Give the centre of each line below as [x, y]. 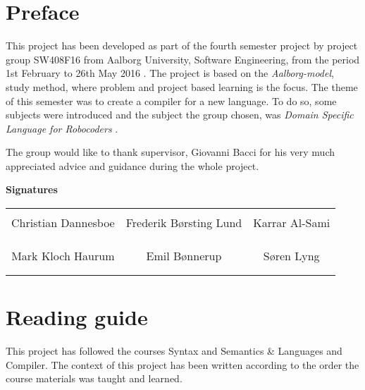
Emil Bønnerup [184, 256]
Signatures [32, 189]
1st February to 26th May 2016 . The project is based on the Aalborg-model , [170, 73]
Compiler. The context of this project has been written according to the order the [182, 364]
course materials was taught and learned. [94, 378]
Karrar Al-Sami [292, 223]
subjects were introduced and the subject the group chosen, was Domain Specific [180, 115]
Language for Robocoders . [62, 128]
